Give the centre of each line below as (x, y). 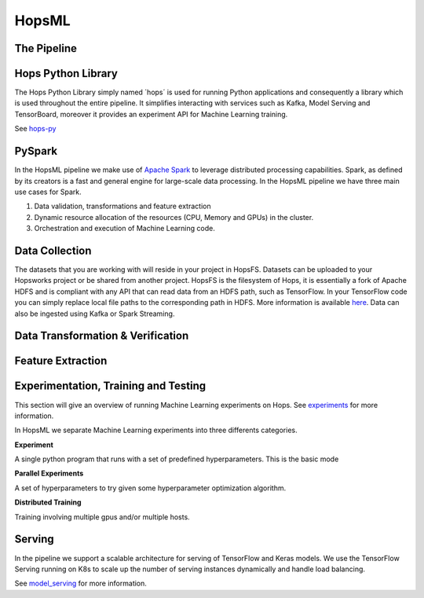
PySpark (36, 151)
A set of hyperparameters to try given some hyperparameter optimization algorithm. (150, 488)
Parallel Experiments (49, 473)
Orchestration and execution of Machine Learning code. (124, 229)
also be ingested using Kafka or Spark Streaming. (95, 314)
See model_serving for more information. (80, 583)
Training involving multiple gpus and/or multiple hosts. (102, 517)
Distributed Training (48, 502)
